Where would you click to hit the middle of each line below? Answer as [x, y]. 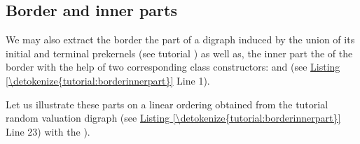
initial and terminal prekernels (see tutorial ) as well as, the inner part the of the [179, 53]
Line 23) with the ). [48, 131]
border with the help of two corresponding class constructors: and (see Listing [173, 67]
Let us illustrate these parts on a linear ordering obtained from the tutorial [167, 104]
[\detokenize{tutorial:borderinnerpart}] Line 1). [108, 80]
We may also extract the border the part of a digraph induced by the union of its [180, 39]
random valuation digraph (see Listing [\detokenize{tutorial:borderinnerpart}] [173, 118]
